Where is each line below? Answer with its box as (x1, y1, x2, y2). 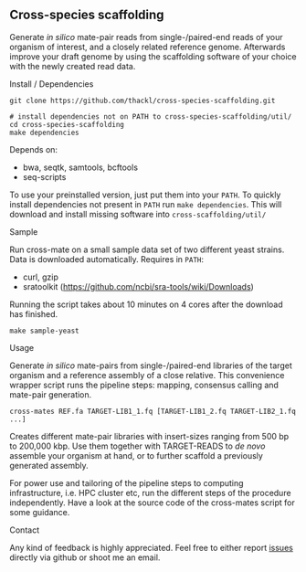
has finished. (9, 308, 58, 319)
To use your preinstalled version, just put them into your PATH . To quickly (9, 189, 281, 200)
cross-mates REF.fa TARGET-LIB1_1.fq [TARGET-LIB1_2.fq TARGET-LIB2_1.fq (9, 407, 297, 416)
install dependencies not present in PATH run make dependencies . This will (9, 198, 282, 209)
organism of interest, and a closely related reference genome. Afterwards (9, 41, 286, 52)
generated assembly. (9, 460, 89, 471)
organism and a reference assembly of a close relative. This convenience (9, 369, 285, 380)
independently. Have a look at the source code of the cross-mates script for (9, 497, 295, 508)
